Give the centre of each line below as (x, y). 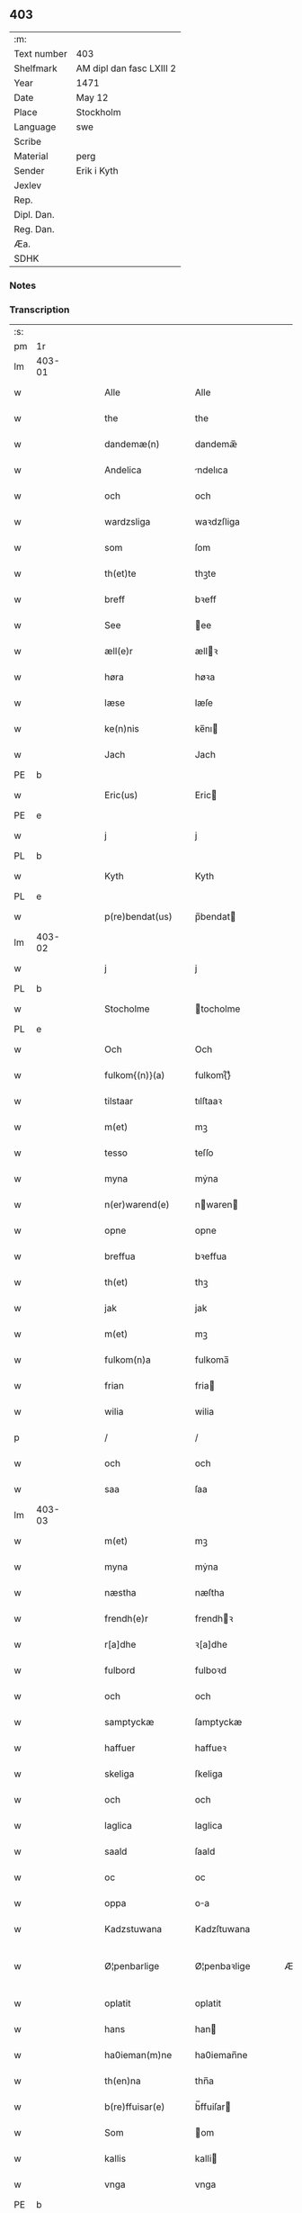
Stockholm (98, 112)
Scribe (28, 141)
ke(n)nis (122, 729)
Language (35, 127)
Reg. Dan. (35, 229)
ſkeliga (209, 1774)
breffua (120, 1256)
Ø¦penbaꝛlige (222, 1966)
